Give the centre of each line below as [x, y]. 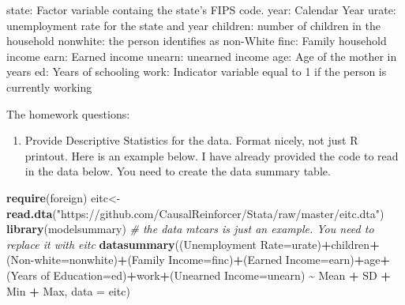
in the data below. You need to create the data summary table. [178, 171]
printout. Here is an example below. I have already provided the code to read [212, 155]
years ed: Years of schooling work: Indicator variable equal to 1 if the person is [197, 72]
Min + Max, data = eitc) [68, 290]
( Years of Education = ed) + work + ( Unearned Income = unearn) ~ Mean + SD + [199, 275]
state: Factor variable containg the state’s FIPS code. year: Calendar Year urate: [201, 9]
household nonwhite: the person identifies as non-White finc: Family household [197, 41]
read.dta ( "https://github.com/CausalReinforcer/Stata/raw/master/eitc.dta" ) [195, 213]
